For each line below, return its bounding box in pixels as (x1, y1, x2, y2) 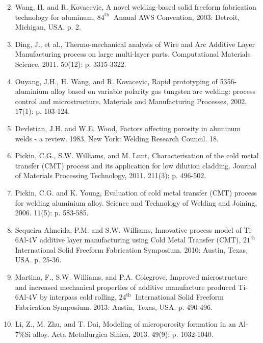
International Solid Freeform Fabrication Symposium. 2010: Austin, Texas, (15, 244, 248, 255)
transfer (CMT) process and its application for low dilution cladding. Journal (15, 160, 257, 170)
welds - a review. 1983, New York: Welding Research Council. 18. (15, 133, 219, 143)
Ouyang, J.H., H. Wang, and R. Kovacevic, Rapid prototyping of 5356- (15, 76, 237, 86)
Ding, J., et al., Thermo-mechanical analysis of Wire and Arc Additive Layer (15, 38, 255, 49)
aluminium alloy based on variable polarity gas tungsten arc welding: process (15, 86, 255, 96)
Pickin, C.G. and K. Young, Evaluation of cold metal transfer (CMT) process (15, 187, 257, 198)
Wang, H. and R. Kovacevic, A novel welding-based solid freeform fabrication (15, 2, 256, 12)
